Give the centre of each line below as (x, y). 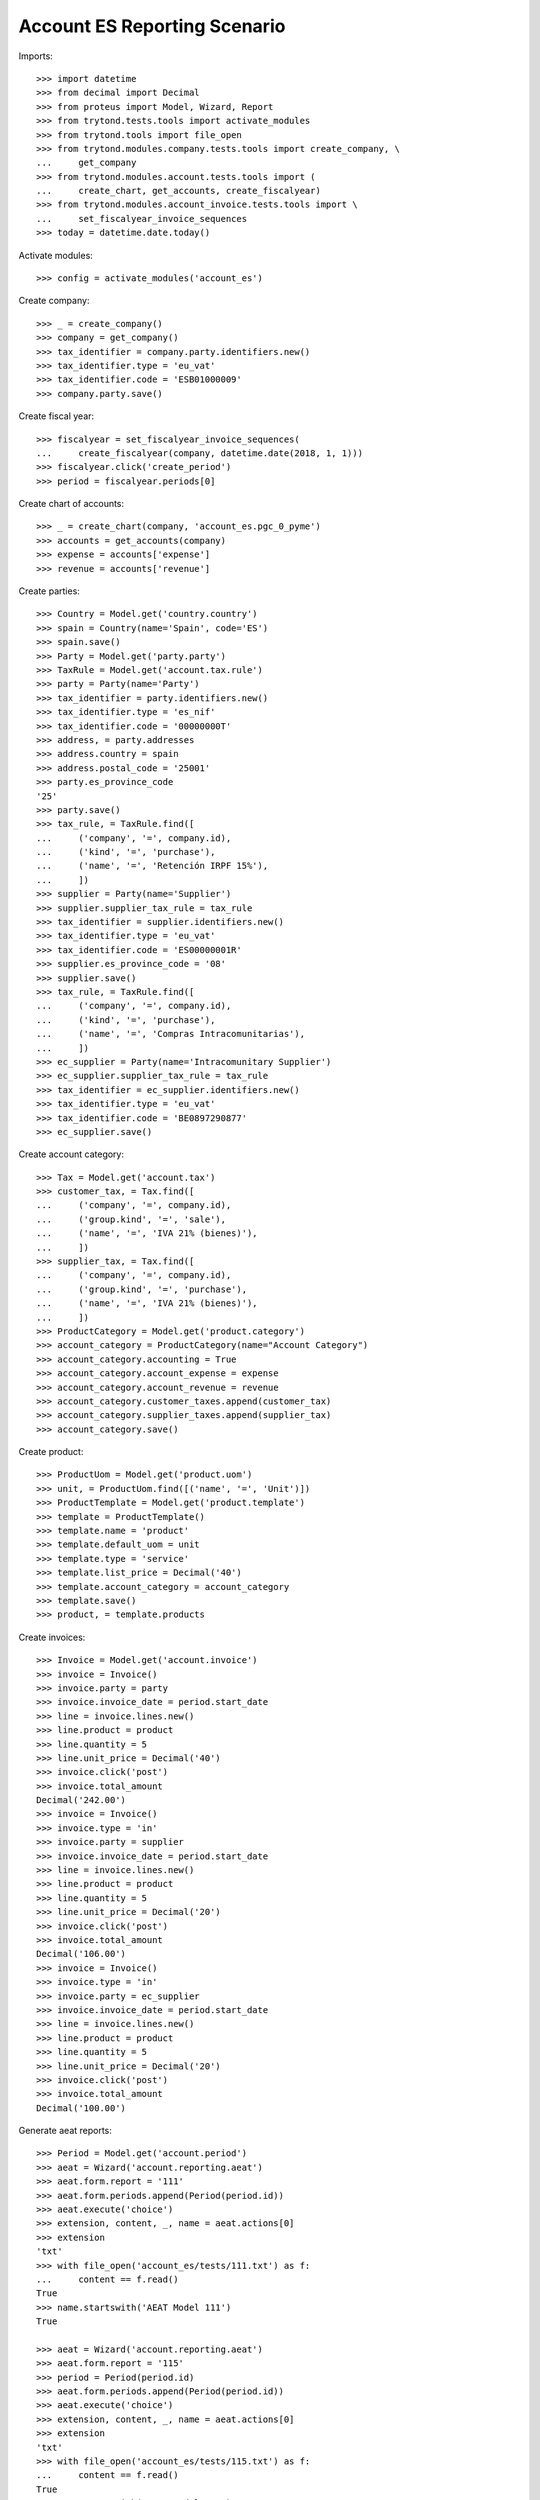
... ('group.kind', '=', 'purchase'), (142, 1289)
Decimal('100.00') (81, 2108)
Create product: (51, 1452)
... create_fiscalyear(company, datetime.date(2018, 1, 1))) (200, 453)
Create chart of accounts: (71, 504)
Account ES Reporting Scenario (152, 26)
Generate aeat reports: (65, 2131)
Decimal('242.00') (81, 1800)
